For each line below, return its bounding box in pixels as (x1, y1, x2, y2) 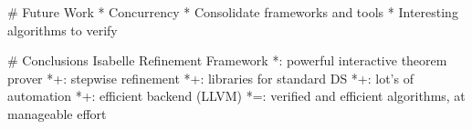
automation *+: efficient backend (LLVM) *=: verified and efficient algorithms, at (7, 86, 466, 105)
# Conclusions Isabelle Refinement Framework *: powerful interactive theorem (7, 51, 447, 70)
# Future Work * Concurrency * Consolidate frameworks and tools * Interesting (7, 3, 458, 21)
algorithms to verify (7, 20, 118, 39)
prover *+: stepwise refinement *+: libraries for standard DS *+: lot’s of (7, 68, 414, 87)
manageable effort (7, 104, 107, 123)
